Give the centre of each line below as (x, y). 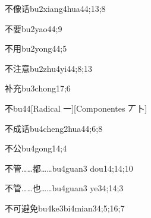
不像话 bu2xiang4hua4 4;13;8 (55, 8)
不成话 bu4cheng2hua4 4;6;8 (54, 128)
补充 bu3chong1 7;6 (38, 88)
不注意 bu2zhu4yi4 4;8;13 (49, 68)
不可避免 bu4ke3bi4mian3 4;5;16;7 (65, 208)
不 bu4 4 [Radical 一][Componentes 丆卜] (76, 108)
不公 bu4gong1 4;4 (36, 148)
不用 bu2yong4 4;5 (36, 48)
